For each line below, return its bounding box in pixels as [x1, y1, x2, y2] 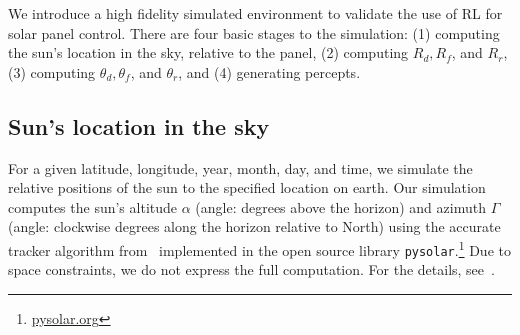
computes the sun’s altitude [8, 196, 178, 217]
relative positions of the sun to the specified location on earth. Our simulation [8, 177, 486, 198]
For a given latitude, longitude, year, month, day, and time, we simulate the [8, 157, 473, 178]
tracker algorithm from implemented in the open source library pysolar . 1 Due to [8, 236, 511, 260]
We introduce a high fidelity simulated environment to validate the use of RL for [8, 3, 503, 23]
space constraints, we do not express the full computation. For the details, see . [8, 259, 495, 280]
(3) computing [8, 61, 96, 82]
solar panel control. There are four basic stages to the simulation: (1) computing [8, 22, 500, 43]
